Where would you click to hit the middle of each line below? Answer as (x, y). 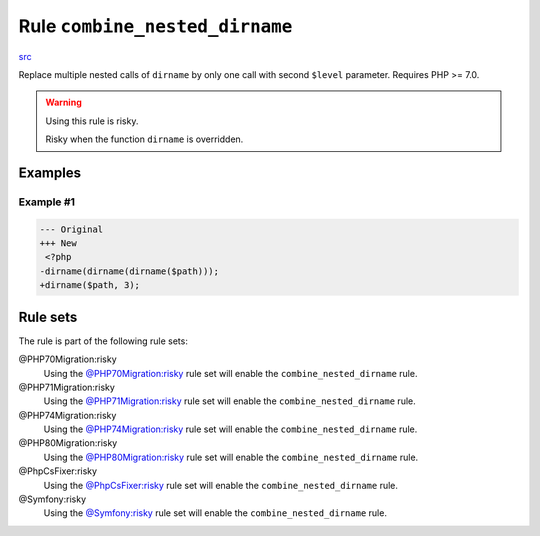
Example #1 (46, 202)
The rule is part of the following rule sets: (103, 341)
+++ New (58, 243)
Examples (50, 172)
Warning (63, 102)
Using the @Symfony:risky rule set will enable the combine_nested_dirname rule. (215, 513)
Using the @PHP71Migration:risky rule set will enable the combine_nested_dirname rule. (229, 401)
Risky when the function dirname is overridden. (144, 139)
